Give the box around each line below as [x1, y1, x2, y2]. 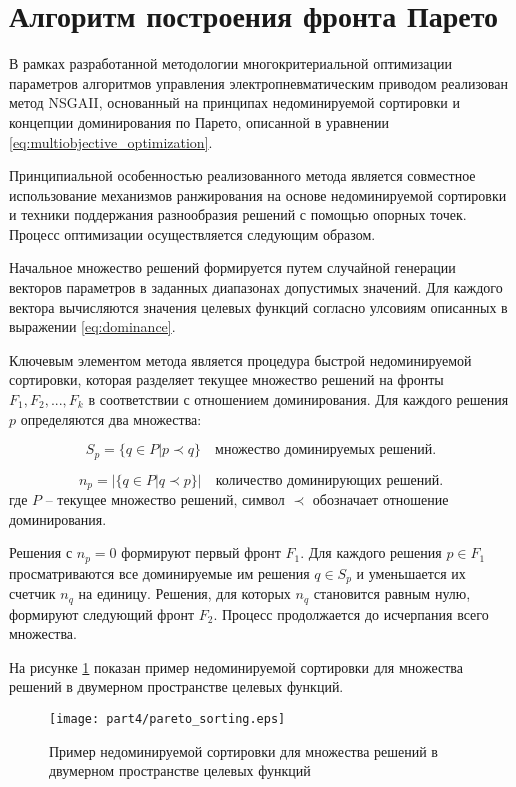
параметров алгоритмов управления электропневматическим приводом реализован [9, 72, 508, 93]
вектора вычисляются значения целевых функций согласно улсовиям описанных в [9, 296, 508, 317]
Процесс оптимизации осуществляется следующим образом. [9, 223, 376, 244]
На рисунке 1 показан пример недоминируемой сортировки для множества [9, 656, 463, 677]
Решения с [9, 542, 73, 563]
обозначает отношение [312, 489, 449, 510]
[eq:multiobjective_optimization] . [9, 131, 213, 152]
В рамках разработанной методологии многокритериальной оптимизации [9, 53, 452, 74]
